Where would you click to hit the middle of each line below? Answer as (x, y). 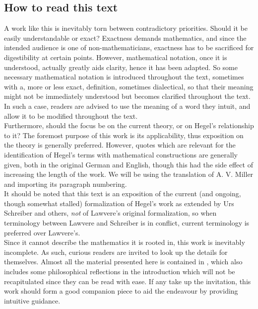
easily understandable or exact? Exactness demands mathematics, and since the (125, 38)
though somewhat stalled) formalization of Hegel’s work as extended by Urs (119, 203)
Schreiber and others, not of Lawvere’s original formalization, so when (110, 213)
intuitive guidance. (32, 300)
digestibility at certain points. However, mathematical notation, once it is (116, 57)
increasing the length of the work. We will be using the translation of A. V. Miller (129, 174)
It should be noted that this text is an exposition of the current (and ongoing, (123, 193)
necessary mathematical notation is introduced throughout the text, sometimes (124, 77)
